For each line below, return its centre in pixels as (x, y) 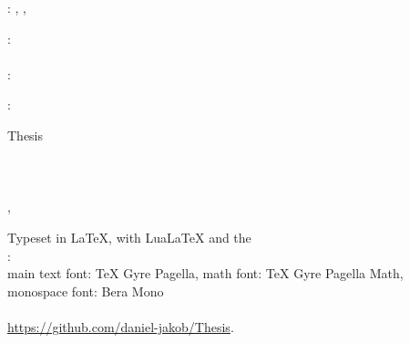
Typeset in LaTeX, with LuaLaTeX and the (129, 237)
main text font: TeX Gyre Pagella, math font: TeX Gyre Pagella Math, (205, 273)
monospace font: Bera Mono (86, 291)
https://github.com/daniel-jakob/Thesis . (121, 326)
